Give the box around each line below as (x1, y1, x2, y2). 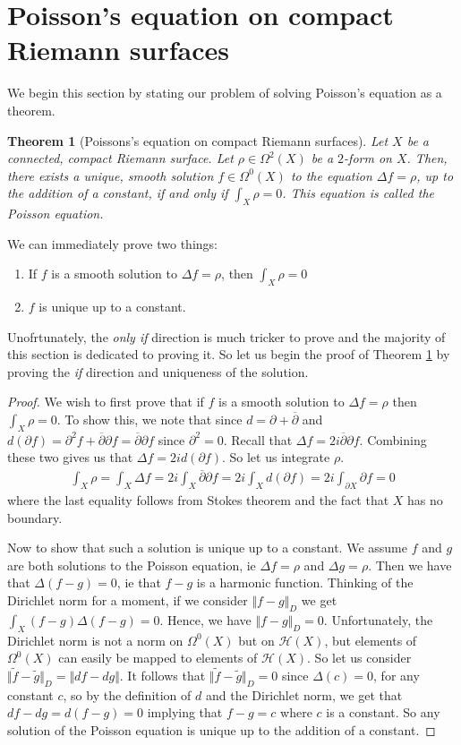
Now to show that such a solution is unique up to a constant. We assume (7, 538, 407, 557)
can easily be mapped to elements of (58, 648, 258, 667)
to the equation (290, 166, 372, 184)
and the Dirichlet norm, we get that (205, 685, 403, 704)
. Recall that (223, 430, 293, 449)
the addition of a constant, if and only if (7, 184, 228, 202)
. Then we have (368, 555, 452, 574)
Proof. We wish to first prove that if (7, 392, 204, 411)
